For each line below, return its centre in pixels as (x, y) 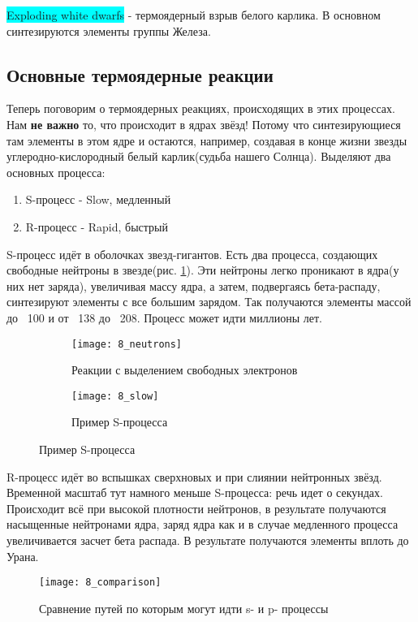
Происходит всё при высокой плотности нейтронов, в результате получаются (196, 508)
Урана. (23, 556)
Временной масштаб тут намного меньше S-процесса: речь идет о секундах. (195, 492)
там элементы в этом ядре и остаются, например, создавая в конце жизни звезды (207, 140)
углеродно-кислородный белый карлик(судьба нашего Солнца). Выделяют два (199, 156)
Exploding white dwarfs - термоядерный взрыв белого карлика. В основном (194, 15)
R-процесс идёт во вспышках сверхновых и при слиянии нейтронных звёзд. (194, 476)
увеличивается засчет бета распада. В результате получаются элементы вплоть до (208, 540)
